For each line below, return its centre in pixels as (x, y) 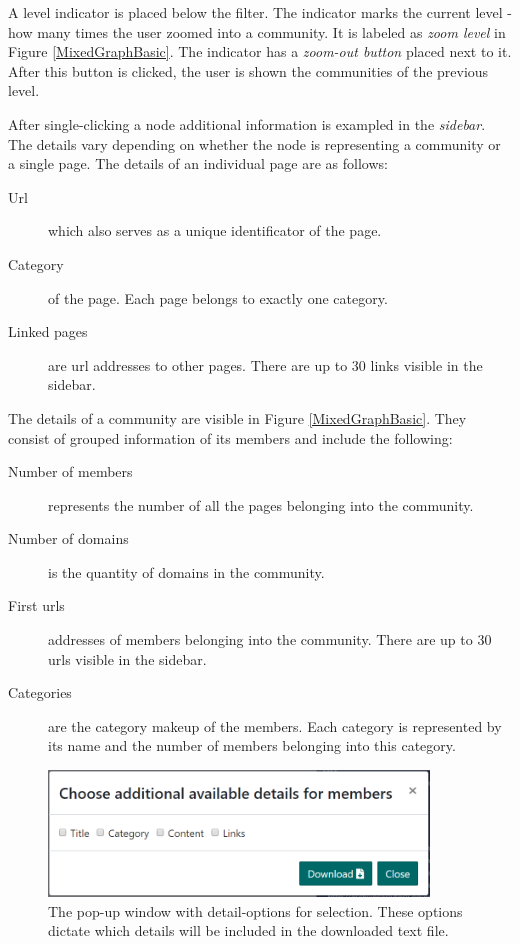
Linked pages (48, 331)
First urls (36, 605)
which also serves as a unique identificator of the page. (215, 230)
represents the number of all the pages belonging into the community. (261, 504)
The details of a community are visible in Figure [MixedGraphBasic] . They (237, 417)
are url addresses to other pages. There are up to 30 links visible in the (265, 364)
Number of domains (68, 538)
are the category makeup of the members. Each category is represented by (275, 725)
